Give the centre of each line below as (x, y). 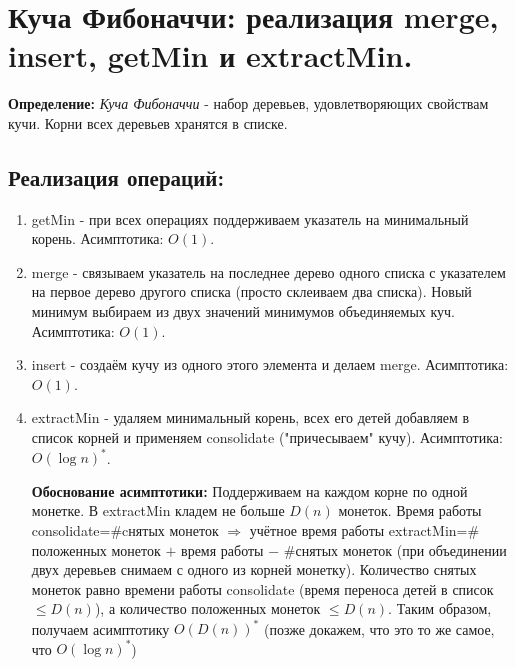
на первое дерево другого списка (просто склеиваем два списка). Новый (251, 291)
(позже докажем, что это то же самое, (379, 628)
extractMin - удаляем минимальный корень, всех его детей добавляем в (250, 417)
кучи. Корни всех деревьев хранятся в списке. (148, 122)
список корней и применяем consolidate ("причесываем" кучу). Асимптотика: (267, 437)
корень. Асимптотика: (97, 238)
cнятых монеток (170, 529)
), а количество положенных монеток (207, 608)
